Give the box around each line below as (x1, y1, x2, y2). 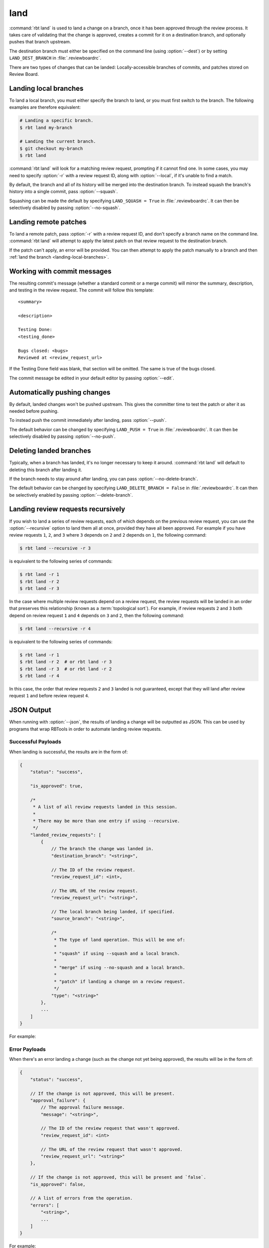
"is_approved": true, (30, 783, 83, 789)
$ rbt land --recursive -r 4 (19, 625, 91, 631)
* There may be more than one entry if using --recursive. (32, 818, 180, 824)
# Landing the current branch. (19, 139, 97, 144)
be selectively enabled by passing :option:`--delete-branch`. (9, 492, 133, 498)
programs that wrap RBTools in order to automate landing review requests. (9, 726, 162, 732)
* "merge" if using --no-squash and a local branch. (54, 965, 185, 970)
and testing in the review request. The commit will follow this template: (9, 287, 154, 293)
